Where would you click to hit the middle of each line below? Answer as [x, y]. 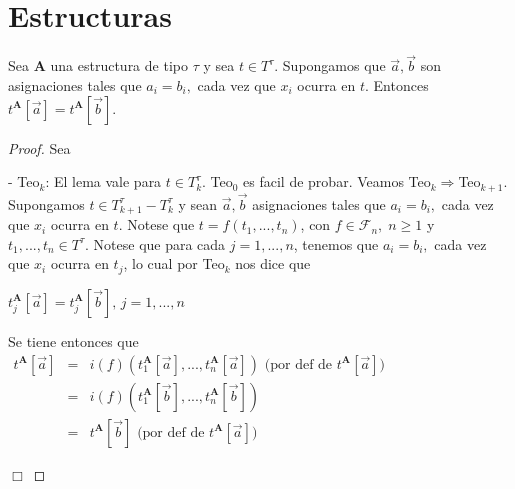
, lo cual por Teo [174, 263]
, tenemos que [336, 243]
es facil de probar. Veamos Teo [337, 181]
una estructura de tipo [119, 65]
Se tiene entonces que [73, 340]
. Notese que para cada [155, 243]
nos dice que [273, 263]
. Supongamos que [330, 65]
